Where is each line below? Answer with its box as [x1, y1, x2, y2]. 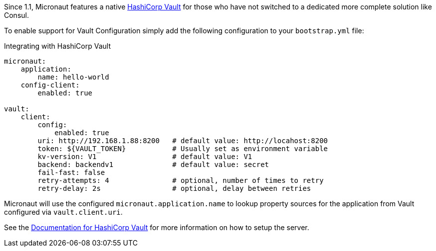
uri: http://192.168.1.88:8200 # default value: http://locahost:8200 [37, 137, 328, 145]
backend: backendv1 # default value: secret [37, 161, 269, 168]
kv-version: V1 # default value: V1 [37, 153, 252, 161]
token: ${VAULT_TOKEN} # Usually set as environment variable [37, 145, 328, 153]
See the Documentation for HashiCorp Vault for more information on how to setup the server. [4, 223, 309, 232]
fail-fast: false [37, 168, 105, 176]
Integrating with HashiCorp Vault [4, 42, 111, 50]
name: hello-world [37, 73, 109, 81]
